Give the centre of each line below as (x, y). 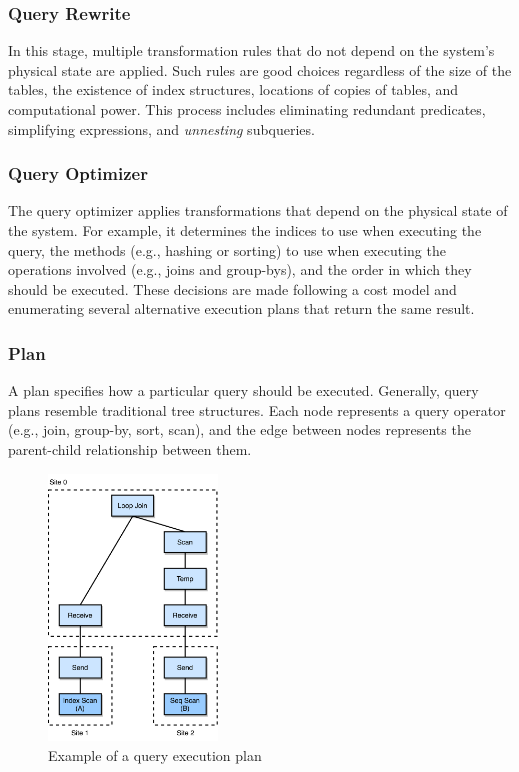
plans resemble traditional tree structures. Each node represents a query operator (257, 409)
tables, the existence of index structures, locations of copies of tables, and (233, 89)
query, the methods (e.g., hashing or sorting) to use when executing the (227, 249)
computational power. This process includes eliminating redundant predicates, (247, 109)
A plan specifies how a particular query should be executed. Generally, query (243, 390)
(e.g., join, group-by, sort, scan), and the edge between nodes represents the (239, 429)
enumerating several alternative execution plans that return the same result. (241, 308)
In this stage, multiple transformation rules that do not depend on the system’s (251, 50)
